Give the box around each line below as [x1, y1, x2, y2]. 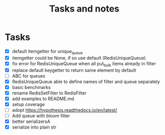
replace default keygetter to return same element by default [12, 67, 137, 73]
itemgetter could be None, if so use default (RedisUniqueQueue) [12, 55, 146, 61]
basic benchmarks [12, 84, 51, 90]
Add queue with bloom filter [12, 113, 70, 119]
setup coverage [12, 101, 45, 107]
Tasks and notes [49, 3, 120, 15]
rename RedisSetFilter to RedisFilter [12, 89, 87, 96]
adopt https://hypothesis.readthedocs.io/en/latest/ [12, 107, 117, 113]
